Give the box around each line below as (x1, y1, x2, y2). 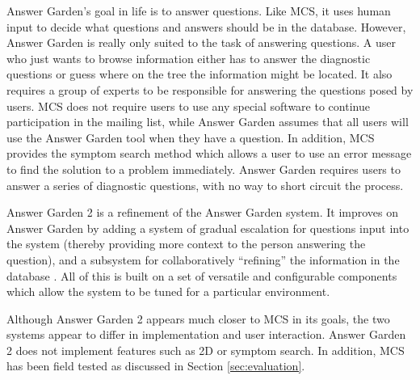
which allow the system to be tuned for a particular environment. (6, 283, 330, 300)
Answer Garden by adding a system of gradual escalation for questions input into (6, 219, 409, 236)
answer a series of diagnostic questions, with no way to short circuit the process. (6, 176, 404, 193)
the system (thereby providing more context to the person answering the (6, 235, 366, 252)
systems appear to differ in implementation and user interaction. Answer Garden (6, 326, 406, 343)
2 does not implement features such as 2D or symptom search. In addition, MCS (6, 341, 405, 358)
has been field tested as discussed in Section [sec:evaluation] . (6, 357, 305, 374)
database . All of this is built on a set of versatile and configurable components (6, 267, 397, 284)
